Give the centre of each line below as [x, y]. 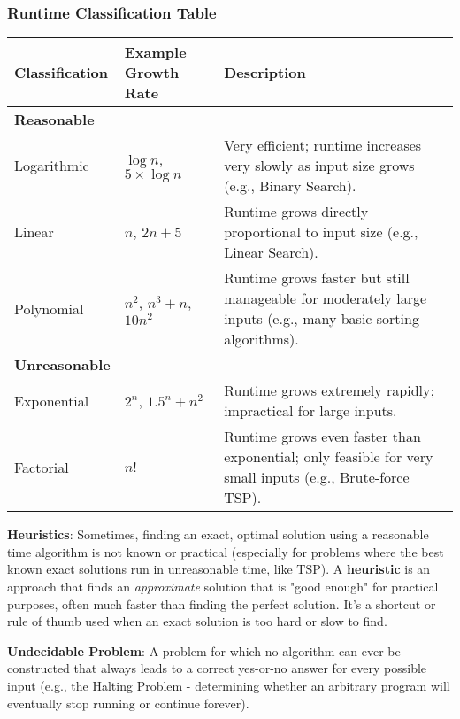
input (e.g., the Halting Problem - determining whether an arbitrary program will [229, 685]
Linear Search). [271, 252]
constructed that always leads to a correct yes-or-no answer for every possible [217, 668]
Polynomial [49, 308]
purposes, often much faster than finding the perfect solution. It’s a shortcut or [222, 603]
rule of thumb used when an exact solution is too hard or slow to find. [197, 621]
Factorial [42, 467]
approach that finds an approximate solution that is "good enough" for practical [223, 586]
